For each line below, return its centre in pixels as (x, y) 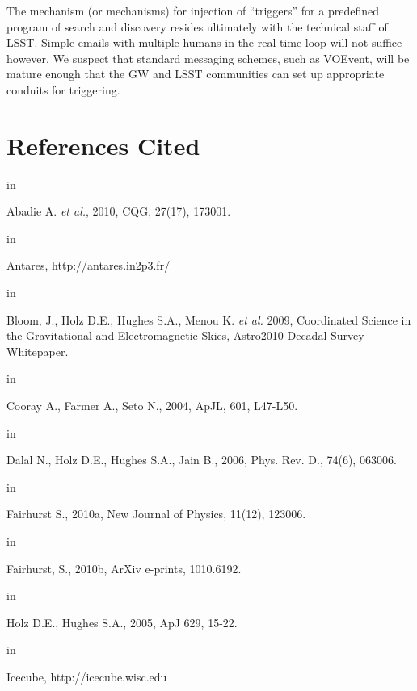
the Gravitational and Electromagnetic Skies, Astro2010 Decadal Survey (185, 335)
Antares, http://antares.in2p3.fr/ (88, 265)
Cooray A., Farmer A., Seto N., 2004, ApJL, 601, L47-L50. (152, 406)
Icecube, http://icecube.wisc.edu (87, 676)
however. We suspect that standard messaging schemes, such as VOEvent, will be (208, 58)
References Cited (103, 145)
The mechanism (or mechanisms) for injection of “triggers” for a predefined (193, 10)
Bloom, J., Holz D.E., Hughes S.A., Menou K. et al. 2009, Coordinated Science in (209, 319)
